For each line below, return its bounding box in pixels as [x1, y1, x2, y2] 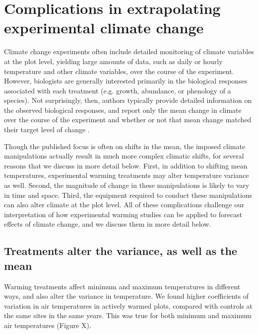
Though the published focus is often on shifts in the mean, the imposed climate [4, 141, 246, 151]
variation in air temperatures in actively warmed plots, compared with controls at [4, 300, 253, 311]
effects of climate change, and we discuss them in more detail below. [4, 219, 211, 229]
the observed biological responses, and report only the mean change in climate [4, 104, 242, 115]
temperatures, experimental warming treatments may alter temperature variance [4, 170, 249, 180]
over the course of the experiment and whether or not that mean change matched [4, 114, 252, 125]
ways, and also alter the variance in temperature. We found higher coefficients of [4, 291, 249, 301]
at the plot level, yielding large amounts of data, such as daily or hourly [4, 56, 223, 66]
